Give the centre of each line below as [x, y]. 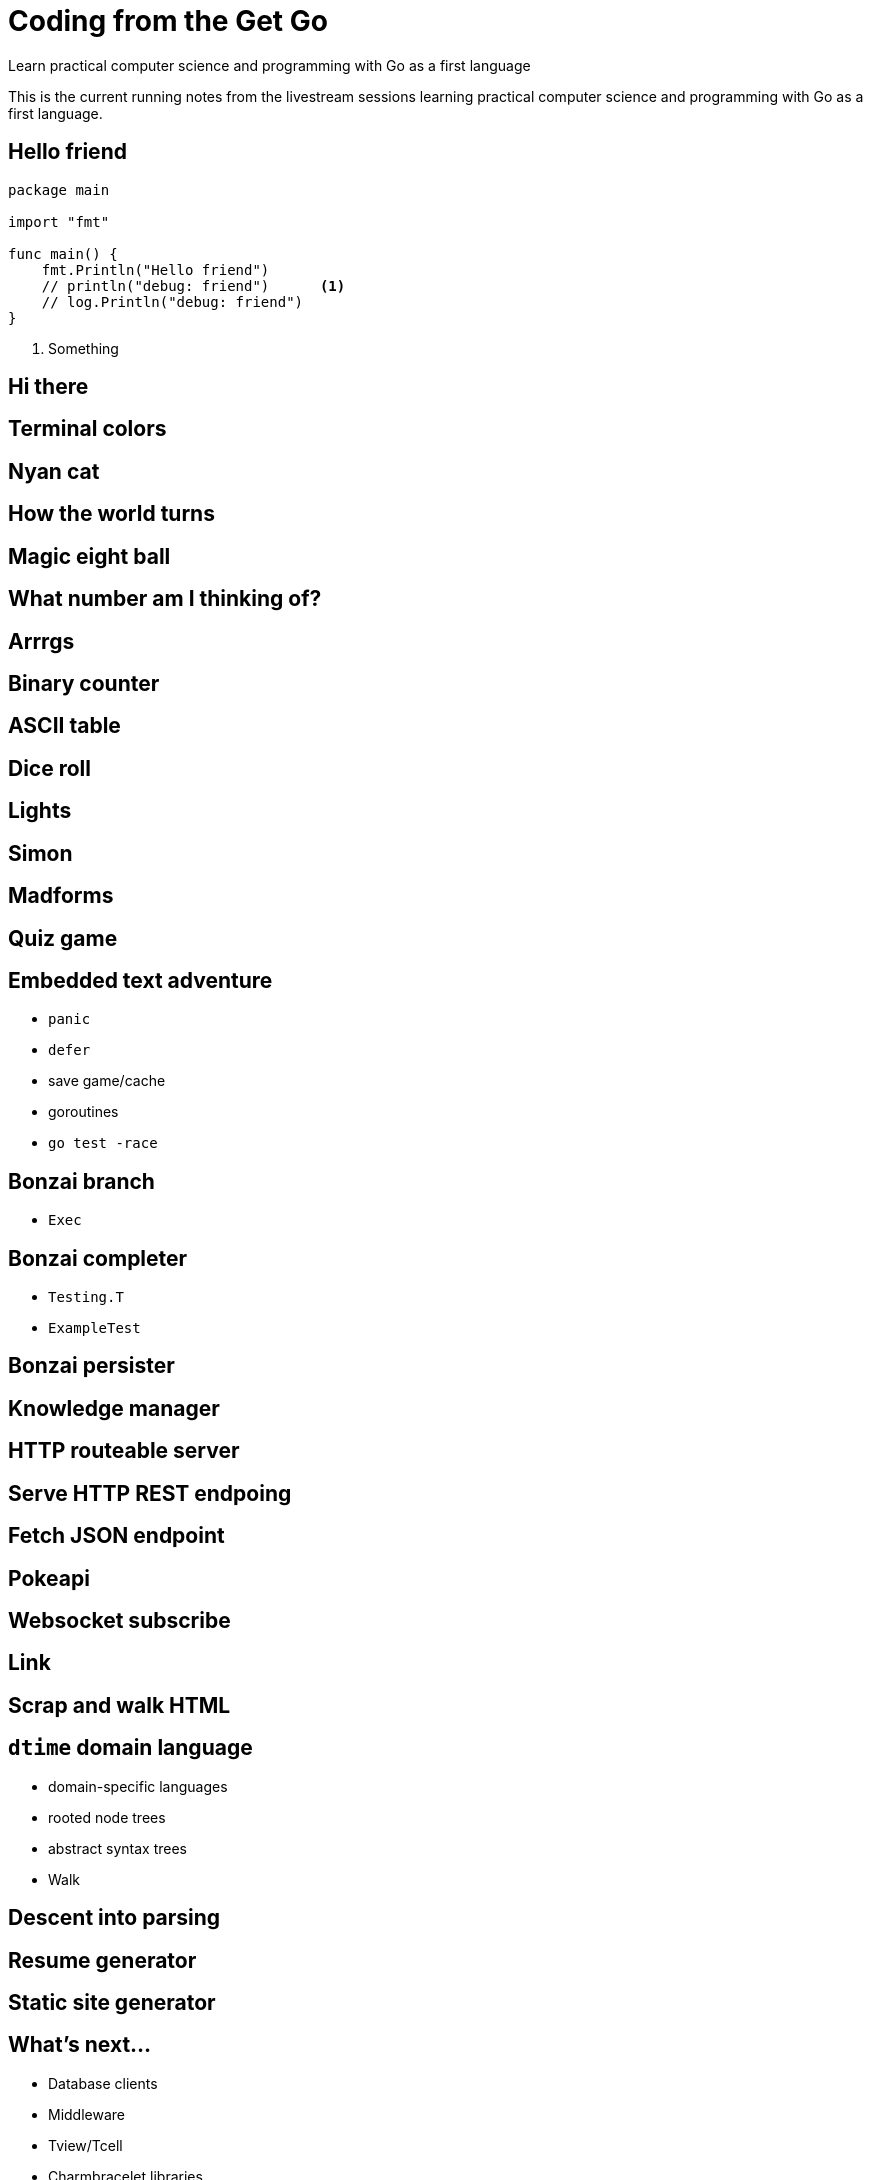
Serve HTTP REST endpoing [150, 1493]
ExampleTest [94, 1328]
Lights [40, 811]
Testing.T [86, 1297]
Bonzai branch [81, 1181]
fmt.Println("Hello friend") [155, 269]
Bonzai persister [91, 1366]
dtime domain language [130, 1748]
